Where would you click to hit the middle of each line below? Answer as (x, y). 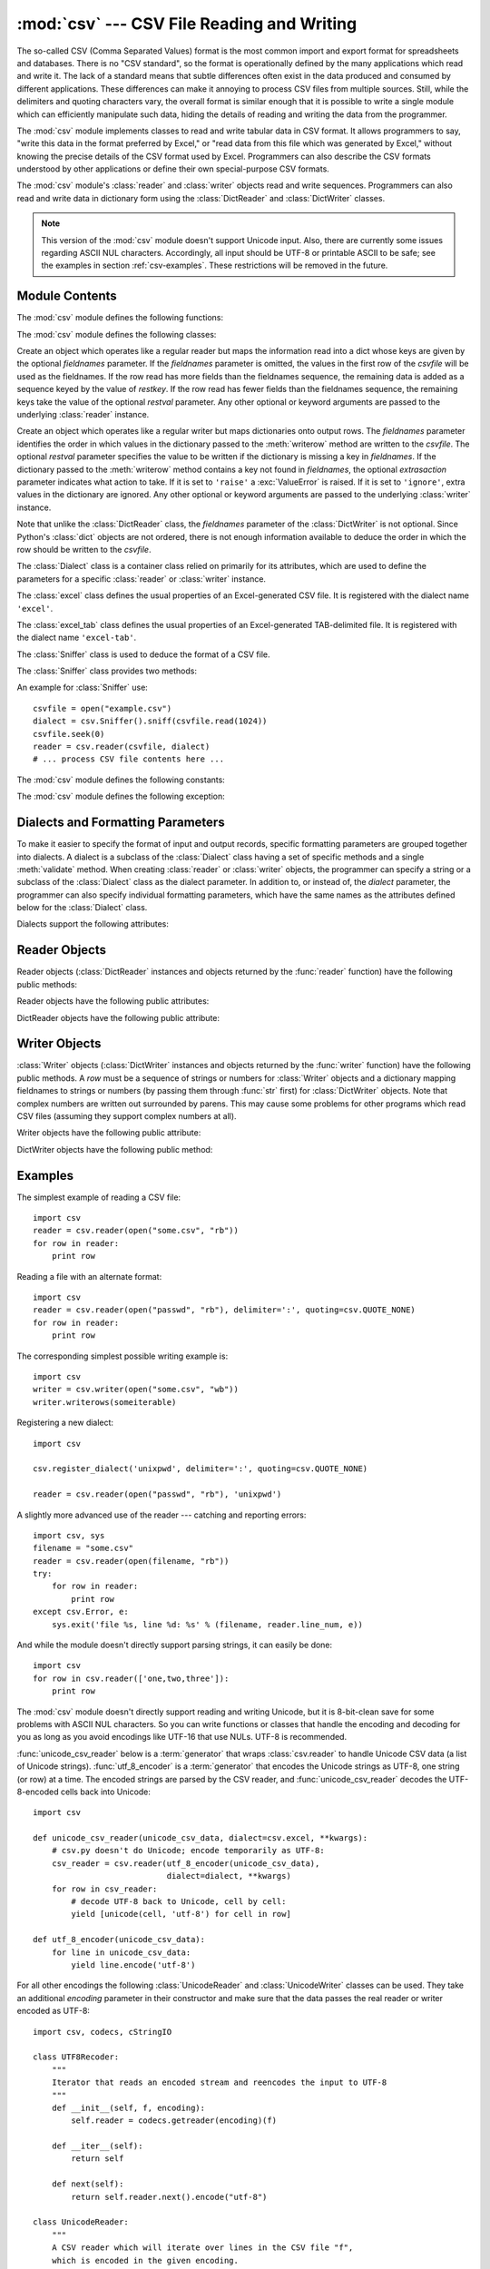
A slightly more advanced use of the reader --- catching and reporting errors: (162, 1515)
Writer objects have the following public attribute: (109, 1133)
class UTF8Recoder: (76, 2057)
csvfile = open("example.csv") (103, 708)
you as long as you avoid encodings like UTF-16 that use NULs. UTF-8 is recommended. (182, 1737)
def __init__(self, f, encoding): (128, 2107)
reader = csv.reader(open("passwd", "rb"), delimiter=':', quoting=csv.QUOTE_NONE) (225, 1310)
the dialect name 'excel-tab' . (77, 638)
